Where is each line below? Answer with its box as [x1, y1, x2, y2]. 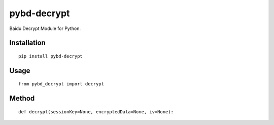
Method [9, 94, 35, 103]
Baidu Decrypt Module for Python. [9, 25, 81, 32]
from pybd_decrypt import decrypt [18, 81, 104, 87]
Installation [9, 39, 46, 47]
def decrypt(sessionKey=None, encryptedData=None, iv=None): [18, 109, 174, 114]
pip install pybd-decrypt [18, 53, 83, 59]
